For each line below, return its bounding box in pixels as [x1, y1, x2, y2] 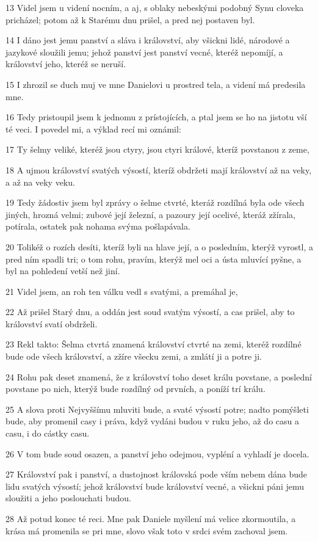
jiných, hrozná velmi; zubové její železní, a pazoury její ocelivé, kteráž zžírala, [5, 208, 295, 220]
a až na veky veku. [5, 175, 75, 188]
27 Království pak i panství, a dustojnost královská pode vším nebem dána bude [5, 468, 308, 481]
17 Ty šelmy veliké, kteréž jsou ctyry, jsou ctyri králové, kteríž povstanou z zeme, [5, 143, 309, 156]
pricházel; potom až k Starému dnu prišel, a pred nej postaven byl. [5, 13, 255, 26]
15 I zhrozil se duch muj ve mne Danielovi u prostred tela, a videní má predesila [5, 78, 306, 90]
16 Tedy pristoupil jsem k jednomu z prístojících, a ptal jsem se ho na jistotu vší [5, 111, 307, 123]
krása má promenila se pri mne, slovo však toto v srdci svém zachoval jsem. [5, 524, 288, 537]
